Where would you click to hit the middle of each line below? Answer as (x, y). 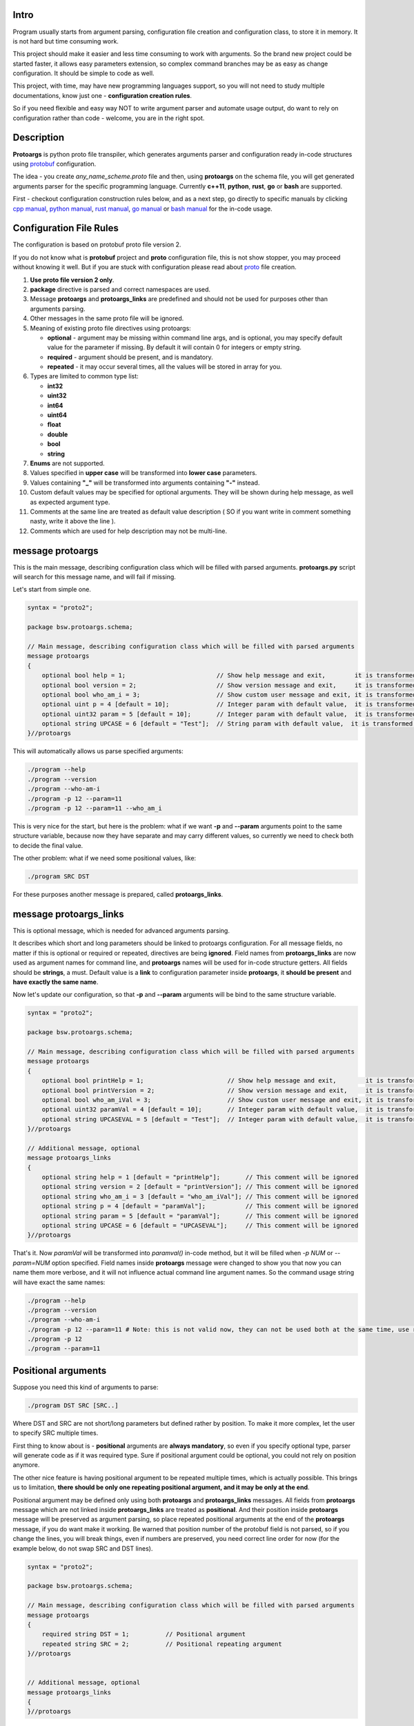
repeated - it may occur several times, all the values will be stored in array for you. (165, 367)
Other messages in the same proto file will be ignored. (107, 318)
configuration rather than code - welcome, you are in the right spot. (109, 118)
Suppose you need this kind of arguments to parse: (86, 1387)
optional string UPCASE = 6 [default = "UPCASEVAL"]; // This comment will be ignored (200, 1225)
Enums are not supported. (67, 463)
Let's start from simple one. (52, 590)
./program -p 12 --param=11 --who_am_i (95, 808)
